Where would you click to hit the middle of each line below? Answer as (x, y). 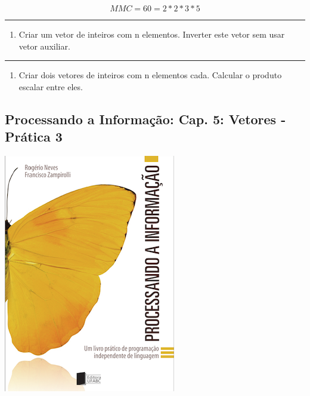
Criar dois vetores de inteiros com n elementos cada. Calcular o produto (150, 75)
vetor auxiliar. (44, 46)
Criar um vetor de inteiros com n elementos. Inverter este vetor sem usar (152, 34)
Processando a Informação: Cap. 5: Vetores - (145, 119)
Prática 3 (34, 136)
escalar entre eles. (51, 86)
